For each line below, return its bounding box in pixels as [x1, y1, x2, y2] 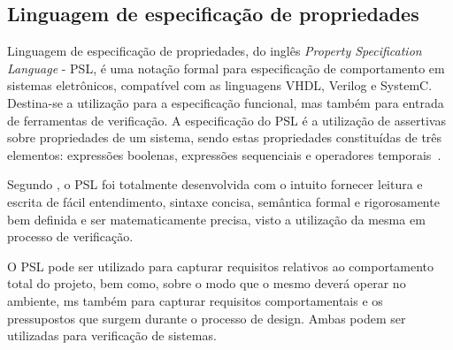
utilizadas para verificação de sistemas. [7, 326, 217, 345]
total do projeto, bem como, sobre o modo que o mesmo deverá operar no [7, 274, 406, 293]
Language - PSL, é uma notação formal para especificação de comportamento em [7, 58, 445, 77]
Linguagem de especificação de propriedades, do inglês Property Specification [7, 42, 422, 60]
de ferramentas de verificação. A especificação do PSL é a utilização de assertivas [7, 110, 446, 129]
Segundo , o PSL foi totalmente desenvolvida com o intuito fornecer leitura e [7, 175, 423, 194]
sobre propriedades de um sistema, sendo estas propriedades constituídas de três [7, 128, 442, 147]
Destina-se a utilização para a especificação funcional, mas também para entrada [7, 93, 444, 111]
